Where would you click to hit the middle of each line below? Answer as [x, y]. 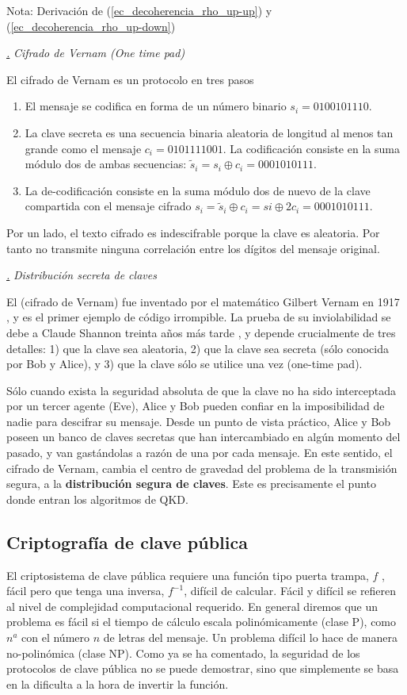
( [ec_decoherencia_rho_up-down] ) [91, 26]
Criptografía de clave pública [127, 541]
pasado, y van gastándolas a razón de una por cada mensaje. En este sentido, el [200, 453]
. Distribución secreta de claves [82, 275]
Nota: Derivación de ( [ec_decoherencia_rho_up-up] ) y [139, 10]
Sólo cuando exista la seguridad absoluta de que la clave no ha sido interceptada [201, 390]
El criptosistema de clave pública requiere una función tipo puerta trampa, [188, 575]
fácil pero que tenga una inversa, [86, 591]
